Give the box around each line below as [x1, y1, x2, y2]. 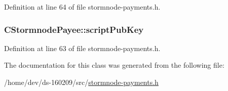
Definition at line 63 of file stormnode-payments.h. [4, 42, 161, 53]
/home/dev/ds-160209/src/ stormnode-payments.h [4, 77, 159, 87]
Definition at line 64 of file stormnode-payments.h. [4, 2, 161, 12]
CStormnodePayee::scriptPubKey [4, 23, 144, 35]
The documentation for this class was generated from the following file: [4, 60, 224, 70]
